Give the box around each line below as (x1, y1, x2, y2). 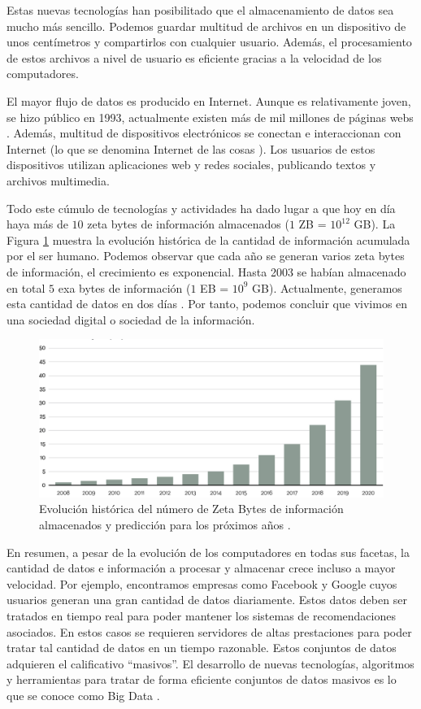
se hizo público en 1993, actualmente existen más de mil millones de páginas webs (7, 108, 414, 125)
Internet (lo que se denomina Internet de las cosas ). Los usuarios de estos (7, 140, 375, 157)
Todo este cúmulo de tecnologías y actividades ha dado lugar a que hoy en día (7, 199, 396, 216)
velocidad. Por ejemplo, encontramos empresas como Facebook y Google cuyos (7, 575, 397, 592)
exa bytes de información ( (58, 279, 191, 296)
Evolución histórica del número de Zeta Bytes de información (39, 500, 344, 517)
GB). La (354, 215, 396, 233)
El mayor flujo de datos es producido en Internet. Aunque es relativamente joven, (7, 92, 411, 109)
